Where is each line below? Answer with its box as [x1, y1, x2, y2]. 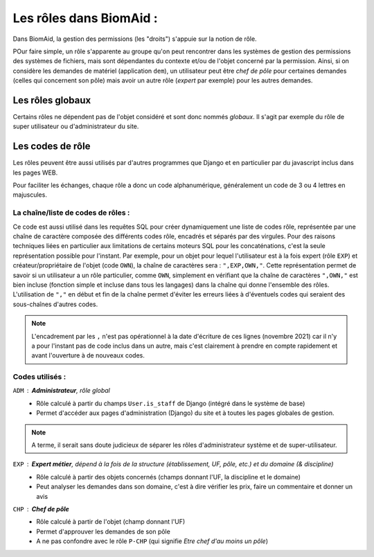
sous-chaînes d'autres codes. [12, 300, 98, 308]
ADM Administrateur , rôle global [12, 387, 111, 395]
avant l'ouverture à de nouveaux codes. [31, 351, 145, 360]
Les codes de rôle [12, 141, 91, 152]
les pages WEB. [12, 168, 58, 177]
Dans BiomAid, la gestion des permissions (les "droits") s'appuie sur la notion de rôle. [12, 35, 257, 43]
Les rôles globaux [12, 94, 91, 106]
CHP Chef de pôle [12, 504, 69, 513]
